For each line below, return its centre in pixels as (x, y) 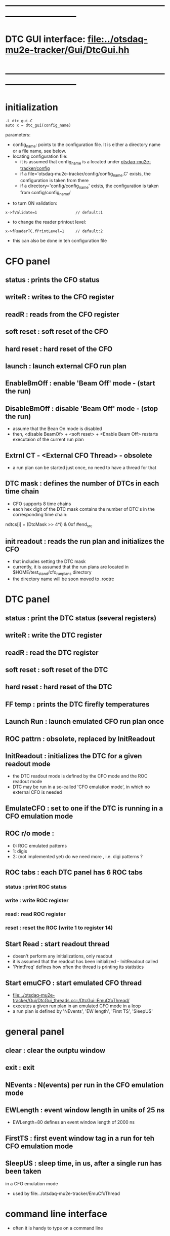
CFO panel (28, 261)
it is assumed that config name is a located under (70, 163)
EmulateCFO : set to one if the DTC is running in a (84, 808)
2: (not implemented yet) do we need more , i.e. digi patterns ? (78, 856)
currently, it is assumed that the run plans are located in (71, 567)
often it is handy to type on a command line (58, 1228)
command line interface (56, 1214)
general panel (35, 1032)
